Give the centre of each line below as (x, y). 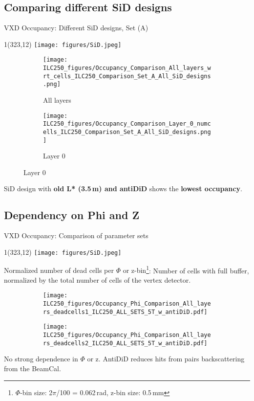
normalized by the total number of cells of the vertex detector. (97, 279)
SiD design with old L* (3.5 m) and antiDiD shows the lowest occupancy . (123, 189)
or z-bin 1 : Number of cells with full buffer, (186, 269)
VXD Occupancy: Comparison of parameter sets (76, 235)
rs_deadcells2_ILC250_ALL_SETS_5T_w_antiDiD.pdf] (125, 343)
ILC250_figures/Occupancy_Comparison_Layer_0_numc (127, 124)
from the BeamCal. (32, 368)
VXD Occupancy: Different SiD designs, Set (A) (76, 28)
